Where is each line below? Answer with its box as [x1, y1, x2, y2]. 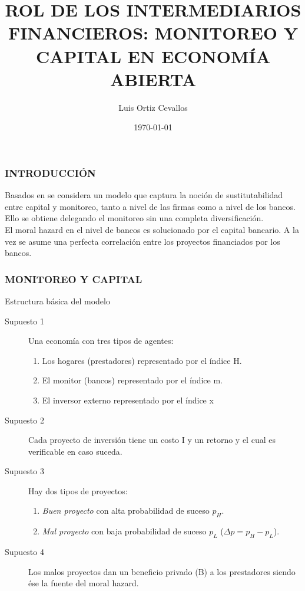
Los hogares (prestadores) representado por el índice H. [42, 354, 242, 366]
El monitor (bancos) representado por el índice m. [42, 374, 223, 386]
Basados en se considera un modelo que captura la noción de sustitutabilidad [5, 189, 283, 201]
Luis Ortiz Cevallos [118, 101, 188, 113]
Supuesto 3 [5, 465, 44, 477]
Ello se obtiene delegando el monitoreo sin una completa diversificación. [5, 212, 264, 224]
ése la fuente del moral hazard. [28, 577, 139, 589]
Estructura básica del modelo [5, 294, 110, 307]
